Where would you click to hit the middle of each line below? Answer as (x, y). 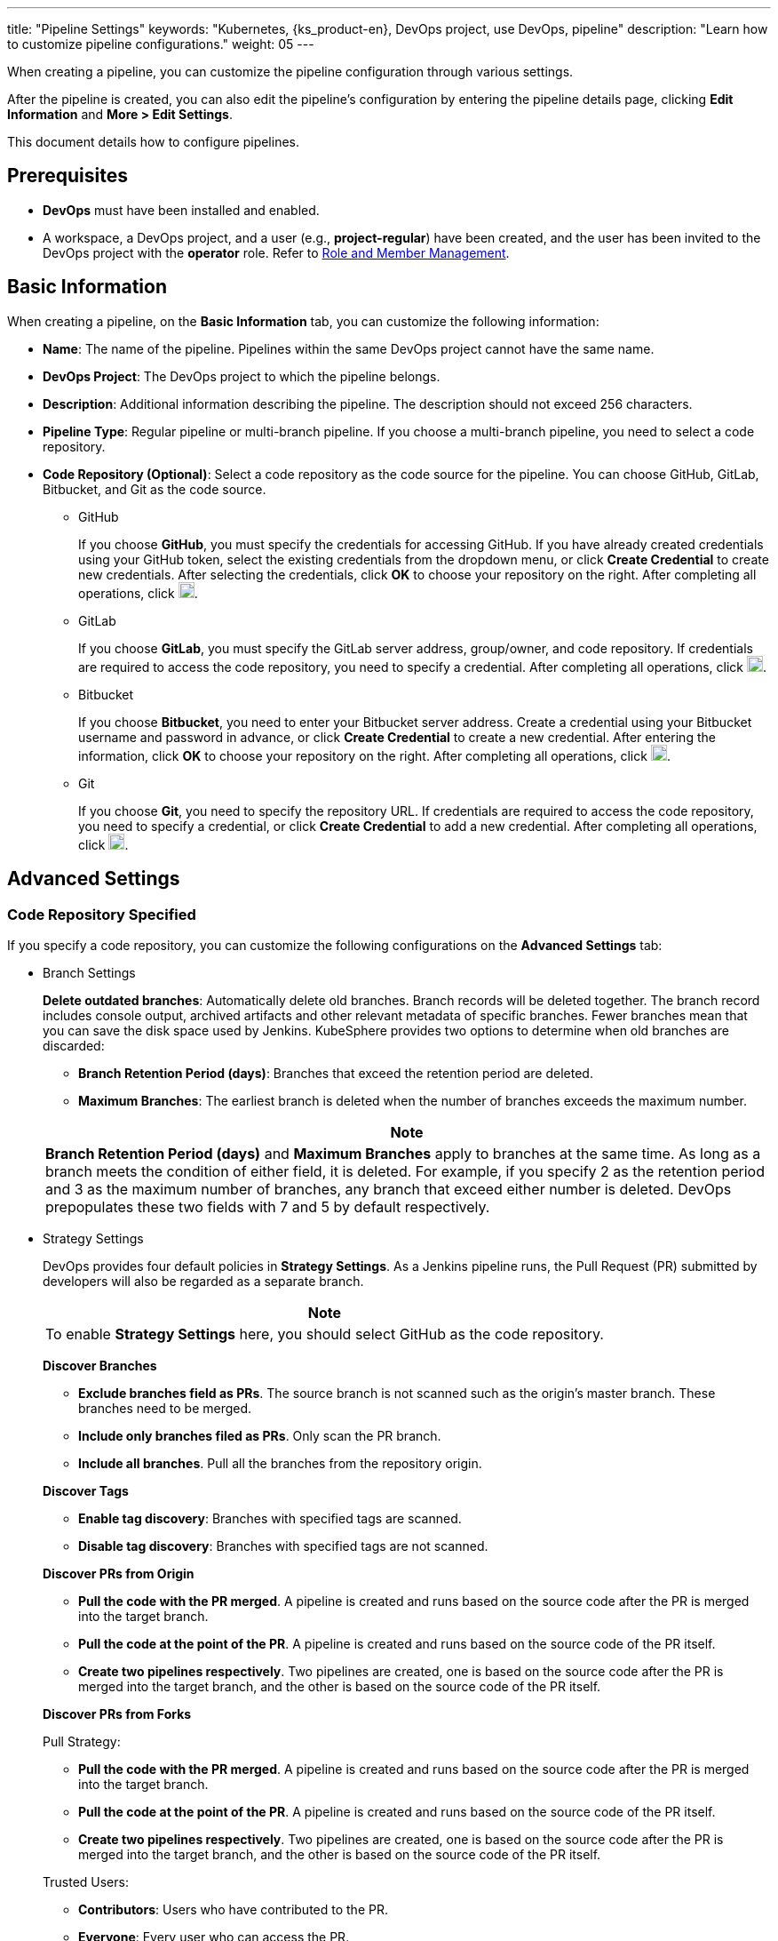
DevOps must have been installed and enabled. (181, 210)
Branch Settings (89, 972)
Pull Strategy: (82, 1741)
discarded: (74, 1045)
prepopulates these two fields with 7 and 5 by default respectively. (268, 1206)
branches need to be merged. (165, 1408)
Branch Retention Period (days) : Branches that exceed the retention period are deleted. (336, 1073)
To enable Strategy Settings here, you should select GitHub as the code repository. (325, 1334)
